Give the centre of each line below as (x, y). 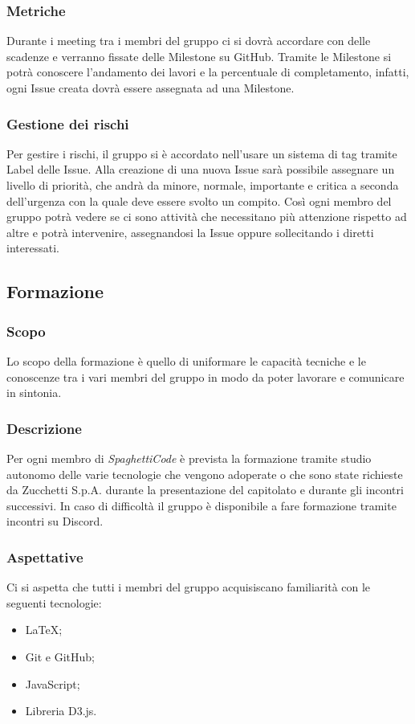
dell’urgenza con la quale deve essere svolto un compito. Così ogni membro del (199, 200)
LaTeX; (44, 630)
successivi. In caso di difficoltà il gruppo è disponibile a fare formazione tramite (201, 505)
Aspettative (45, 556)
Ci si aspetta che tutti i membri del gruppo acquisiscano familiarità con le (189, 587)
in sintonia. (34, 393)
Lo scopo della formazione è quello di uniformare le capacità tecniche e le (186, 360)
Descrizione (44, 428)
